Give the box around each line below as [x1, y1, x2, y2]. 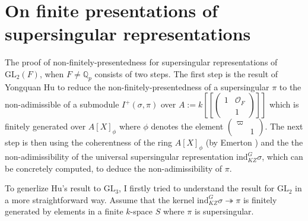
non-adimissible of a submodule [5, 98, 119, 110]
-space [130, 205, 153, 217]
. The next [265, 120, 303, 132]
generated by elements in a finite [5, 205, 123, 217]
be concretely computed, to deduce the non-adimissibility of [5, 162, 223, 174]
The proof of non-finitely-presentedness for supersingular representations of [5, 56, 278, 68]
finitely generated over [5, 120, 86, 132]
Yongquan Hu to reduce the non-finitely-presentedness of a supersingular [5, 80, 269, 93]
